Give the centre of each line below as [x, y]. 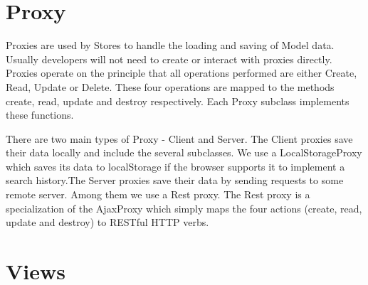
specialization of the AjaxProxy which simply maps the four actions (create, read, [184, 208]
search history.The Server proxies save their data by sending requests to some [175, 180]
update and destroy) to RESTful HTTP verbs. [107, 222]
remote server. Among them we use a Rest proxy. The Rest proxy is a [158, 194]
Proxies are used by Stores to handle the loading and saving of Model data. [170, 45]
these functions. [40, 115]
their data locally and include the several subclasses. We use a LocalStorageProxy [184, 152]
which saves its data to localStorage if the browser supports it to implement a [175, 166]
